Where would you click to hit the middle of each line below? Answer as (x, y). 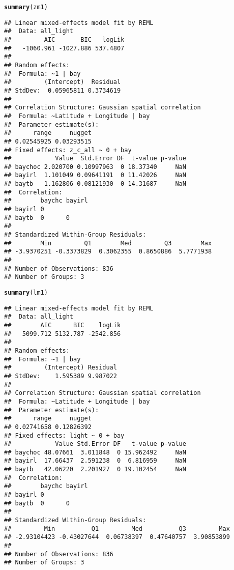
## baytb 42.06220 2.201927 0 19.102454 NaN (95, 469)
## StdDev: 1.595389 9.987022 (61, 376)
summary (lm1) (26, 293)
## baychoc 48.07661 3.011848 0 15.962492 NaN (95, 452)
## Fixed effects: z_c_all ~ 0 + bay (68, 150)
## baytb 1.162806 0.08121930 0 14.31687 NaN (95, 184)
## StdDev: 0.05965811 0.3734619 (63, 90)
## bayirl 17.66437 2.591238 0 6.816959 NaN (95, 461)
